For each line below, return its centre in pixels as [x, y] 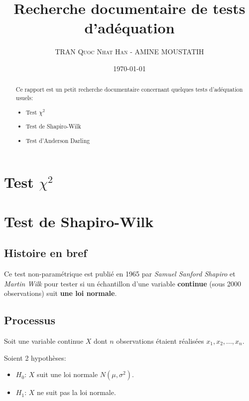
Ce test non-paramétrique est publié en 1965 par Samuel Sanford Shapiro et [120, 274]
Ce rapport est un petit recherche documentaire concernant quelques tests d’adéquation [129, 89]
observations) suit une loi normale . [61, 293]
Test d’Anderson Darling [58, 140]
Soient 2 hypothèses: [35, 357]
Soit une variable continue [44, 341]
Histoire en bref [46, 253]
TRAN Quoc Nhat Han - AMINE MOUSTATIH [129, 52]
